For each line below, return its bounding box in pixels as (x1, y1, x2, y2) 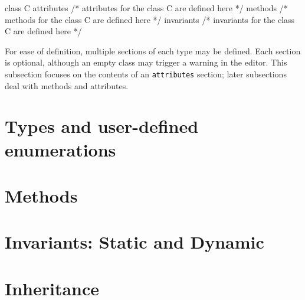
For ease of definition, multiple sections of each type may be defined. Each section (5, 44, 301, 57)
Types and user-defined (5, 114, 199, 138)
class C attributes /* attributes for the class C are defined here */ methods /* (5, 2, 288, 14)
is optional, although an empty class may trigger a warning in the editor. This (5, 56, 287, 69)
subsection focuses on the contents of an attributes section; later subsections (5, 67, 287, 80)
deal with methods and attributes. (5, 79, 129, 92)
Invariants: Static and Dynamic (5, 230, 264, 254)
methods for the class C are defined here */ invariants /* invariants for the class (5, 13, 295, 25)
